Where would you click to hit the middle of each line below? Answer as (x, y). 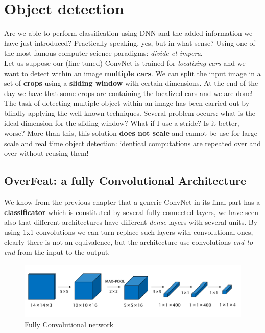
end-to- (244, 242)
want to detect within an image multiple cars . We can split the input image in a (132, 73)
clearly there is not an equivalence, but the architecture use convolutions (118, 242)
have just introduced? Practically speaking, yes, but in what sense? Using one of (130, 43)
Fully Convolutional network (69, 324)
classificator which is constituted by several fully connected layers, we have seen (131, 212)
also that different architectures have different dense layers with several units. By (131, 222)
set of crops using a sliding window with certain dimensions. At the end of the (131, 83)
